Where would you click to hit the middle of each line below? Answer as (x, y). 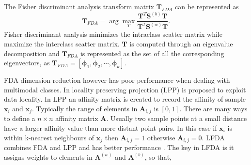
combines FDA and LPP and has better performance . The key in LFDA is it (119, 147)
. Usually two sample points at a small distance (177, 118)
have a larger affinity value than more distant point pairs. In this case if (110, 127)
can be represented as (207, 6)
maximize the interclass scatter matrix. (62, 43)
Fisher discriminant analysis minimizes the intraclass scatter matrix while (113, 34)
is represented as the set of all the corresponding (152, 53)
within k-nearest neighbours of (49, 137)
